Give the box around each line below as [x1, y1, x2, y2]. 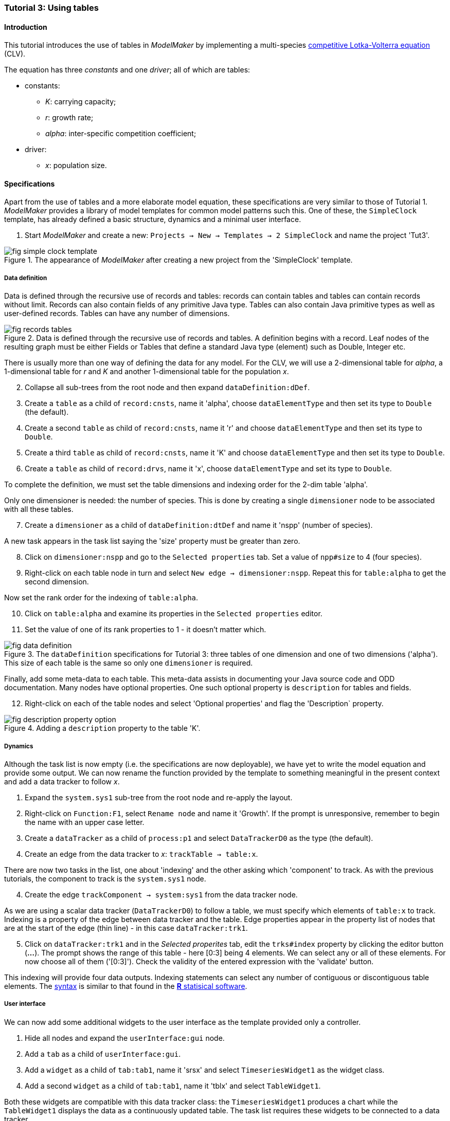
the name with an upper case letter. [25, 818, 145, 826]
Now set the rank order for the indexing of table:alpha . [4, 593, 199, 602]
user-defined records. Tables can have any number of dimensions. [4, 309, 230, 318]
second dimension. [25, 577, 89, 586]
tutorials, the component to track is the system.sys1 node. [4, 874, 206, 883]
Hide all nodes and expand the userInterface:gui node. [25, 1033, 225, 1042]
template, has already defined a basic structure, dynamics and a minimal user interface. [4, 215, 301, 224]
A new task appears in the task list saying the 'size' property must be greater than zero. [4, 537, 300, 546]
